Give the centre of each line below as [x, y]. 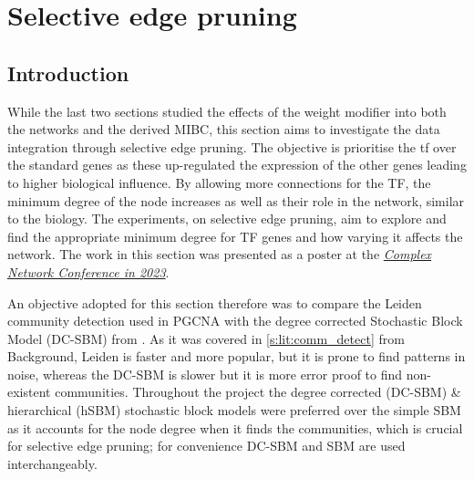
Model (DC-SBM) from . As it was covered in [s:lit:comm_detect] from [206, 338]
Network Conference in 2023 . [88, 271]
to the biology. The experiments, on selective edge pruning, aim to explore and [227, 219]
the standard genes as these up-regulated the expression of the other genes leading [237, 165]
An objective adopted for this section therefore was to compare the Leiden [215, 302]
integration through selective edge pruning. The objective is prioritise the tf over [232, 146]
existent [29, 392]
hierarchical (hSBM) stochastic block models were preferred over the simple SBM [234, 410]
